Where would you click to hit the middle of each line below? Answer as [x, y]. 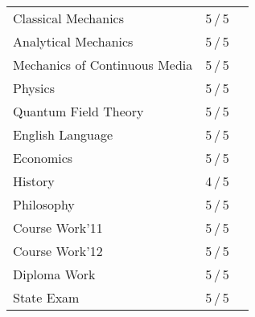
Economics [43, 158]
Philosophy [44, 204]
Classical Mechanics [69, 18]
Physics [34, 88]
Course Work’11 [58, 228]
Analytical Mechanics [73, 41]
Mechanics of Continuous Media [103, 65]
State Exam [46, 297]
